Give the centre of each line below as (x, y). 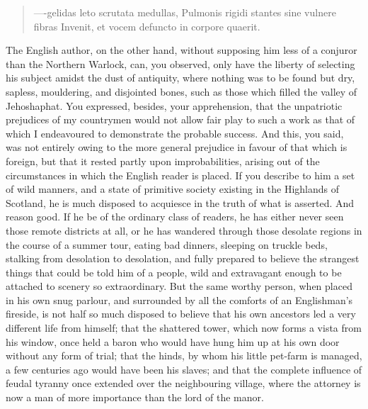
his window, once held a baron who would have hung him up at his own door (173, 341)
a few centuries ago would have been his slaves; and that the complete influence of (184, 369)
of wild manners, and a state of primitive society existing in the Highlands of (173, 189)
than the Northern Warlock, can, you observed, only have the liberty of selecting (180, 63)
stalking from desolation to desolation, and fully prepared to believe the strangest (183, 258)
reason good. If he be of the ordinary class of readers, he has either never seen (175, 217)
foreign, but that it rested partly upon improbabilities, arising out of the (163, 161)
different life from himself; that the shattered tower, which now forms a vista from (184, 328)
